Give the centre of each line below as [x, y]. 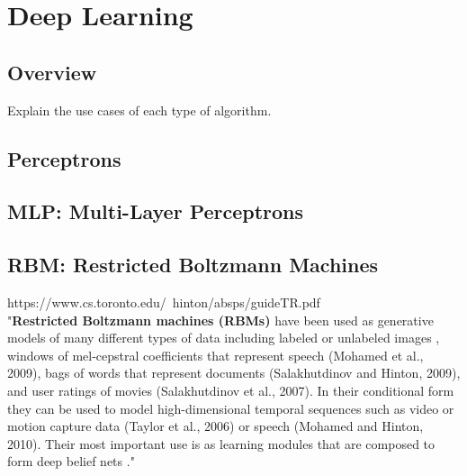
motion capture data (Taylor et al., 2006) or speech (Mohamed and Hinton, [216, 426]
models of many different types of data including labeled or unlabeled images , [224, 338]
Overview [52, 72]
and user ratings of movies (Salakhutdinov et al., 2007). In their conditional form [231, 390]
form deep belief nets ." [71, 461]
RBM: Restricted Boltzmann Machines [193, 265]
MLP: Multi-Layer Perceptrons [156, 211]
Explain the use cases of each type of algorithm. [139, 110]
